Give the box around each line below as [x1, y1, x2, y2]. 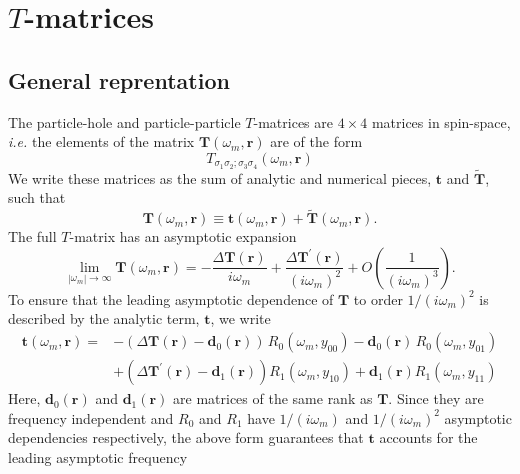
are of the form [270, 131, 363, 152]
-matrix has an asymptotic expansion [69, 226, 297, 247]
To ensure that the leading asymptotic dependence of [8, 288, 334, 309]
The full [8, 226, 57, 247]
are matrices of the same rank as [173, 388, 373, 409]
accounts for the [379, 427, 478, 448]
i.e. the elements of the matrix [8, 131, 195, 152]
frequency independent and [8, 407, 174, 428]
